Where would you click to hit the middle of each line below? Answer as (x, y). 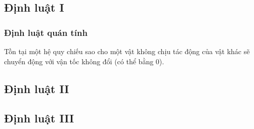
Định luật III (39, 118)
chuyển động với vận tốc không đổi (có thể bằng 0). (84, 61)
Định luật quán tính (46, 32)
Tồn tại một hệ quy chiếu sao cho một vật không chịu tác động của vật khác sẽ (127, 51)
